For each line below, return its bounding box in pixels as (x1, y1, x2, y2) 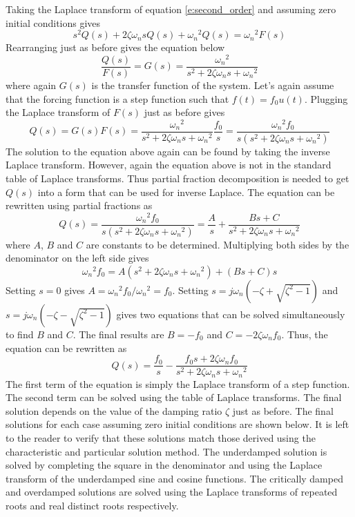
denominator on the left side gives (6, 251, 149, 265)
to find (6, 326, 34, 341)
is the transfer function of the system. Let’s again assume (91, 78, 334, 92)
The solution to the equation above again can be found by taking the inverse (6, 144, 330, 158)
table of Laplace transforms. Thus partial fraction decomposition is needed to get (6, 170, 349, 185)
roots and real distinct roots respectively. (6, 498, 179, 512)
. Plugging (304, 91, 348, 106)
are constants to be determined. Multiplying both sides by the (86, 237, 349, 251)
